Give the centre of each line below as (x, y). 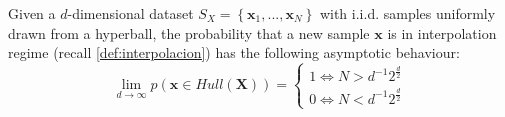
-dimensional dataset (130, 13)
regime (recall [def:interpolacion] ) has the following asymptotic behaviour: (234, 52)
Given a (32, 13)
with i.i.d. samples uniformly (407, 13)
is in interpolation (442, 32)
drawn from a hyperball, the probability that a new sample (189, 32)
